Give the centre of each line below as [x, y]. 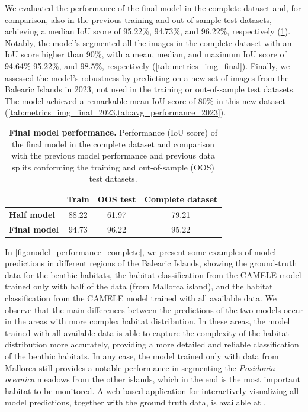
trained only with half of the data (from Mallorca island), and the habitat [139, 286]
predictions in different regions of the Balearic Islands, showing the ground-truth [151, 263]
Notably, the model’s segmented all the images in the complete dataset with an [148, 42]
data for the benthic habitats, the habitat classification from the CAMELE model [153, 274]
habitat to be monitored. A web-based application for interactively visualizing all [152, 390]
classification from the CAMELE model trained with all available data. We [141, 298]
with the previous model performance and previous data [113, 155]
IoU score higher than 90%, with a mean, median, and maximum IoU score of [146, 54]
